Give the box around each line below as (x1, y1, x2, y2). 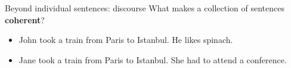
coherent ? (5, 13, 45, 26)
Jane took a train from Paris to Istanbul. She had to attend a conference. (18, 53, 287, 66)
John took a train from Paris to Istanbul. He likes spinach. (18, 33, 233, 46)
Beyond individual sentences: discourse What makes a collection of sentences (5, 2, 284, 14)
